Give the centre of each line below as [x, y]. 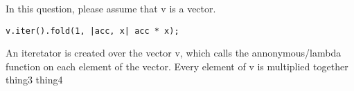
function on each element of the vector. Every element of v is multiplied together [177, 66]
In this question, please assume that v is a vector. [111, 8]
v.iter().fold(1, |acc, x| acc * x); [92, 31]
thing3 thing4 [34, 80]
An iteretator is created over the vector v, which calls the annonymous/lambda [174, 53]
